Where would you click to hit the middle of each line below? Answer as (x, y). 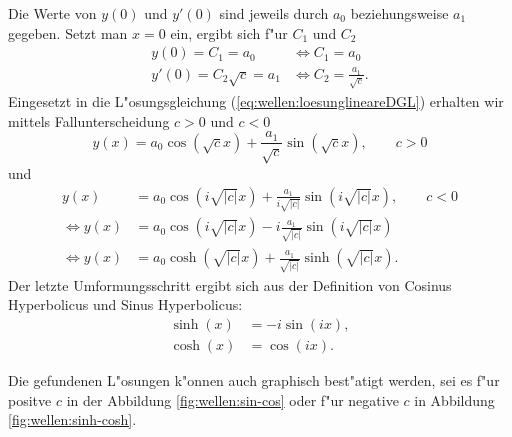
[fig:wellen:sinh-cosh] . (72, 419)
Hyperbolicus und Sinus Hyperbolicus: (125, 304)
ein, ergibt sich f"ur (229, 32)
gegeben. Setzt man (68, 32)
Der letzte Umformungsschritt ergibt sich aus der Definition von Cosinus (230, 284)
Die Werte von (52, 13)
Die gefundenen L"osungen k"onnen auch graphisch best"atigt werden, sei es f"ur (254, 379)
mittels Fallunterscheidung (89, 120)
